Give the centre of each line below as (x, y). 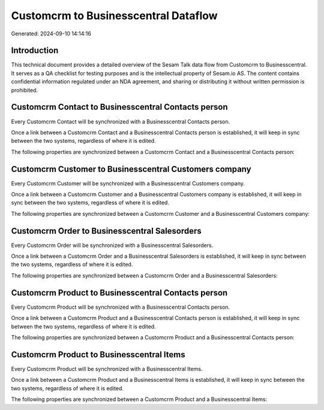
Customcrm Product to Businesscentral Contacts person (119, 293)
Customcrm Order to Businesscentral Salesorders (106, 231)
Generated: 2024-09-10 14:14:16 (51, 34)
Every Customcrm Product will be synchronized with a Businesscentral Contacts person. (121, 307)
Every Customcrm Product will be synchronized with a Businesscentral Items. (107, 369)
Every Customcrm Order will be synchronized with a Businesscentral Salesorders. (112, 245)
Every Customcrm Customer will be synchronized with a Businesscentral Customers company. (128, 183)
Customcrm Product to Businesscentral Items (98, 355)
